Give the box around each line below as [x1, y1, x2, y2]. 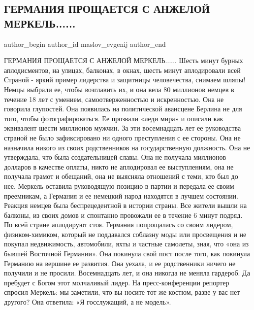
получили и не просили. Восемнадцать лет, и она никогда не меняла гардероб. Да [4, 268, 250, 278]
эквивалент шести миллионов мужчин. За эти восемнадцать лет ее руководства [4, 123, 241, 133]
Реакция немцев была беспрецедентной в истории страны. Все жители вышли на [4, 200, 247, 210]
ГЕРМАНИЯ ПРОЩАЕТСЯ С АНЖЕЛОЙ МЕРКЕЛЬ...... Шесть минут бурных [4, 55, 243, 66]
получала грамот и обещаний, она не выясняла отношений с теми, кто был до [4, 171, 238, 181]
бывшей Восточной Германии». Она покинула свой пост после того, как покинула [4, 248, 250, 259]
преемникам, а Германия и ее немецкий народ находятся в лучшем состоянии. [4, 190, 239, 201]
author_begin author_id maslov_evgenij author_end [4, 38, 166, 49]
